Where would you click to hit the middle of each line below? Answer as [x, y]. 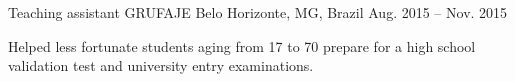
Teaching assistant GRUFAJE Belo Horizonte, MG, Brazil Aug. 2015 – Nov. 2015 [258, 12]
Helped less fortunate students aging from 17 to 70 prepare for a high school [242, 45]
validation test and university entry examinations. [161, 65]
